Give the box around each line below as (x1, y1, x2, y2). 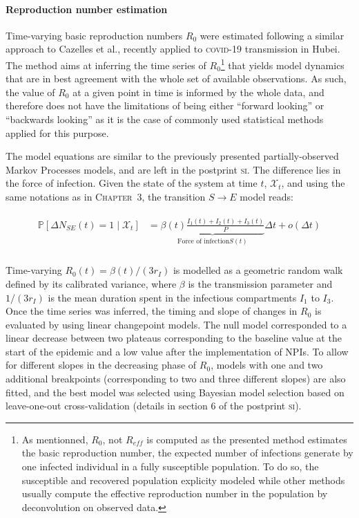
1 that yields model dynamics (220, 55, 345, 72)
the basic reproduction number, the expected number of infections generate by (21, 445, 353, 460)
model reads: (240, 189, 293, 203)
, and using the (281, 176, 345, 190)
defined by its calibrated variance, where (6, 276, 177, 290)
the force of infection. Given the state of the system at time (6, 176, 258, 190)
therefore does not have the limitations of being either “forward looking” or (6, 98, 324, 113)
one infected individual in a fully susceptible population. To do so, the (21, 459, 319, 474)
